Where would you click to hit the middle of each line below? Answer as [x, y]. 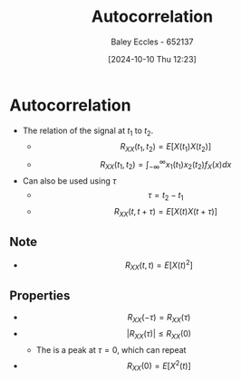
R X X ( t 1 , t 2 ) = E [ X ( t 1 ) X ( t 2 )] [165, 148]
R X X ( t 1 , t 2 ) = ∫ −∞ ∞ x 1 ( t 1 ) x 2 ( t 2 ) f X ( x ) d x [165, 165]
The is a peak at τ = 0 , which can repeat [111, 350]
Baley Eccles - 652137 [152, 42]
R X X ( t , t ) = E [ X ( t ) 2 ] [159, 265]
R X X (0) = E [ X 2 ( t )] [159, 366]
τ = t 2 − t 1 [166, 196]
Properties [40, 295]
